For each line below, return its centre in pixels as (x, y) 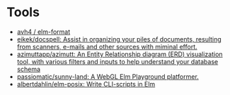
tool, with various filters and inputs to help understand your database (117, 61)
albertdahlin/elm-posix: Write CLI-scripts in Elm (86, 84)
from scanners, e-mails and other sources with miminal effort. (107, 46)
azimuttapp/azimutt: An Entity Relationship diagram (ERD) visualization (120, 54)
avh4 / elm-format (44, 32)
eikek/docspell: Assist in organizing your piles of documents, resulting (119, 39)
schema (28, 69)
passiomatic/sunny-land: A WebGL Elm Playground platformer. (108, 76)
